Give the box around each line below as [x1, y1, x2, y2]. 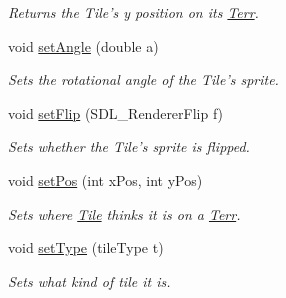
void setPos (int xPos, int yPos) [8, 169, 203, 190]
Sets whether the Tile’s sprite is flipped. [8, 136, 250, 157]
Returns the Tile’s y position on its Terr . [8, 2, 259, 22]
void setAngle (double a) [8, 35, 159, 56]
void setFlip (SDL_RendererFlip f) [8, 102, 224, 123]
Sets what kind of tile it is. [8, 270, 171, 291]
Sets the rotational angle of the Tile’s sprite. [8, 69, 279, 90]
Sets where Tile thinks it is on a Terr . [8, 203, 241, 224]
